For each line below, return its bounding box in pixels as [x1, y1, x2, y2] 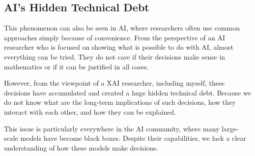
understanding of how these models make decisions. [4, 142, 159, 153]
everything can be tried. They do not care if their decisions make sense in [4, 51, 225, 62]
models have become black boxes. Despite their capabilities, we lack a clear [20, 133, 246, 143]
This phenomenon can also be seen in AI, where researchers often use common [4, 23, 240, 33]
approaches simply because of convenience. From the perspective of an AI [4, 32, 226, 42]
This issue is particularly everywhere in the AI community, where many [4, 123, 220, 133]
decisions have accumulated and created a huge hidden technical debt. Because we [4, 87, 251, 97]
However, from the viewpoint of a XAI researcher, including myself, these [4, 78, 225, 88]
